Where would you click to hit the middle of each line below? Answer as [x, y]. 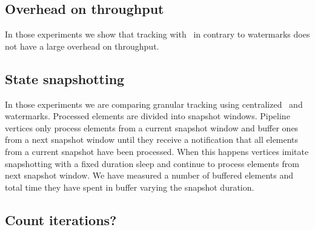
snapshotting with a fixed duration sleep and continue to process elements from [152, 163]
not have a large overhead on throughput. [82, 46]
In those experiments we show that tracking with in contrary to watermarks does [157, 34]
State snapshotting [65, 78]
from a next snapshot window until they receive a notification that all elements [152, 140]
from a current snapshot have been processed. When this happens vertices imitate [157, 151]
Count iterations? [61, 219]
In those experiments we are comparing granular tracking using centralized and [154, 104]
